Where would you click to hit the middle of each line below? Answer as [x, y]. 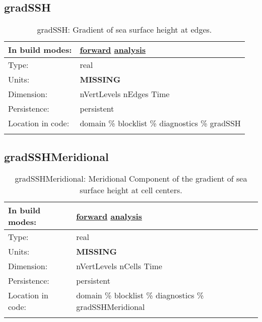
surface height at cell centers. [131, 190]
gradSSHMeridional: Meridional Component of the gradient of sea [131, 179]
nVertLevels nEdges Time [125, 94]
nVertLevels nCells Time [119, 266]
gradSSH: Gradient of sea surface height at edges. [124, 30]
